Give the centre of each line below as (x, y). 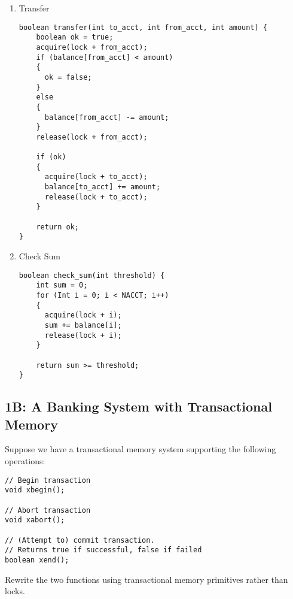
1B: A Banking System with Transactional (138, 406)
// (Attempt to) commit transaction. (80, 540)
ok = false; (68, 77)
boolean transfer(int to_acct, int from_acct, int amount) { (143, 27)
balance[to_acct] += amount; (103, 187)
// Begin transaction (48, 480)
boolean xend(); (37, 560)
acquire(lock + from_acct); (92, 47)
